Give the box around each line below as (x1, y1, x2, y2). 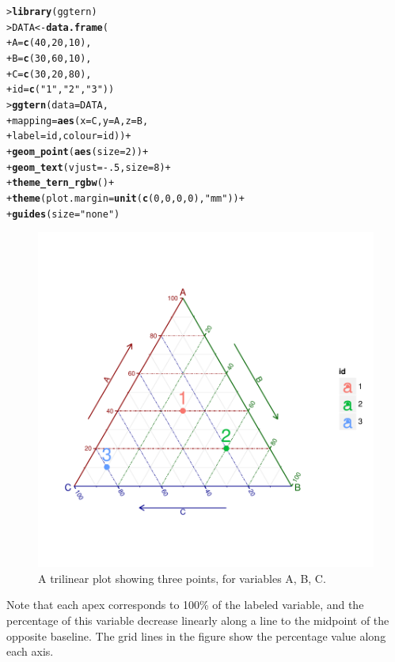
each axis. (6, 643, 54, 660)
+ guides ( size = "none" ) (6, 208, 120, 220)
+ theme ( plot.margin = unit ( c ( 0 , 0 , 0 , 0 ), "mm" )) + (6, 192, 245, 204)
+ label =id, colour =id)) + (6, 131, 131, 142)
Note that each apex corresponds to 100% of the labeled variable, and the (6, 596, 364, 613)
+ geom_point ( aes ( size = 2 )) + (6, 146, 149, 157)
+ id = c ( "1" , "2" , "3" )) (6, 84, 115, 96)
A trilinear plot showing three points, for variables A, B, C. (38, 569, 326, 586)
